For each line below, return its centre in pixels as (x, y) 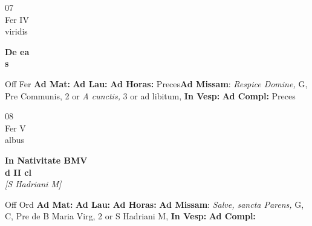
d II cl (18, 172)
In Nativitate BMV (46, 160)
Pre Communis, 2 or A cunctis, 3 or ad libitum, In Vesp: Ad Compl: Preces (150, 95)
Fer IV (17, 19)
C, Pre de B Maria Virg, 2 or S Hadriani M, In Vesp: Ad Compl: (130, 216)
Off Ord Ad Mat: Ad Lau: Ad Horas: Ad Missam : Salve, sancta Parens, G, (154, 204)
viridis (16, 31)
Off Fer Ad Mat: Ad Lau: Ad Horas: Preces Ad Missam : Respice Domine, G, (156, 83)
